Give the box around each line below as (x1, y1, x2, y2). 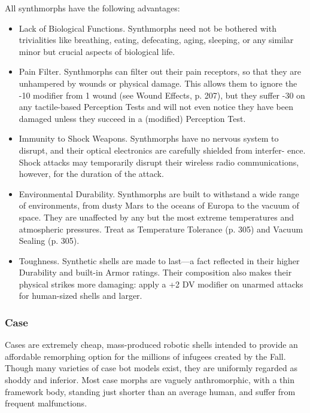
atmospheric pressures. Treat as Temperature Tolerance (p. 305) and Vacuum (19, 222, 303, 235)
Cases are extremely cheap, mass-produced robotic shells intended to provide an (5, 338, 298, 351)
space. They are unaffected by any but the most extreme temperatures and (19, 210, 294, 223)
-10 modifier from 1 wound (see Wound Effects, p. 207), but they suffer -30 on (19, 88, 305, 101)
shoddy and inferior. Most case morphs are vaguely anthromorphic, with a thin (5, 374, 294, 386)
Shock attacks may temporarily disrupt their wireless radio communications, (19, 155, 299, 168)
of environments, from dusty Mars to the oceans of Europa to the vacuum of (19, 199, 299, 212)
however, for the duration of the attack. (19, 167, 164, 180)
